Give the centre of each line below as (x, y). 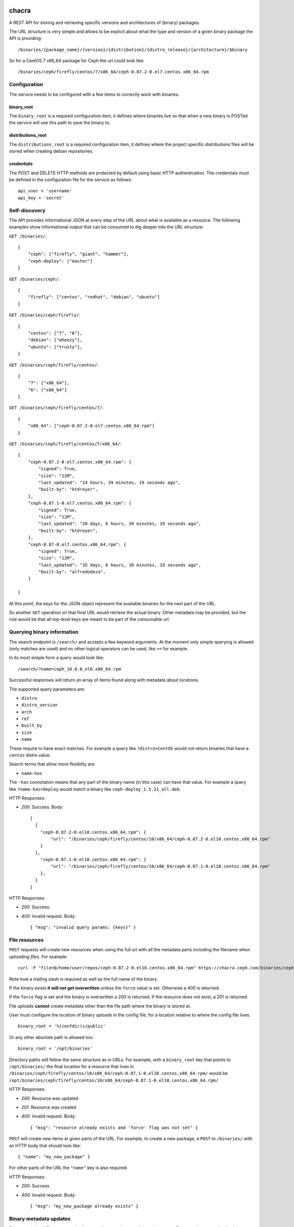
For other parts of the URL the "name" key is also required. (69, 1168)
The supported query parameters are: (47, 689)
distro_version (40, 705)
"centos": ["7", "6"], (55, 333)
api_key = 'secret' (41, 198)
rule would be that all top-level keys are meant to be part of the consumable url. (89, 619)
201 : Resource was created (49, 1107)
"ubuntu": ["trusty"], (55, 347)
